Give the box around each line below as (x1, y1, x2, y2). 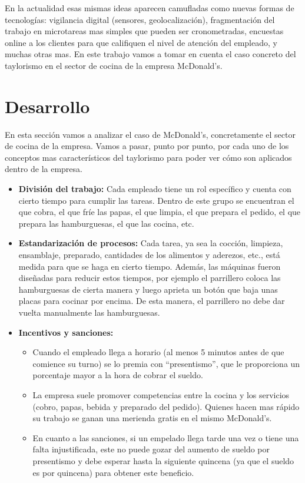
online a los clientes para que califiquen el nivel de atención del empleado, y (5, 36, 277, 48)
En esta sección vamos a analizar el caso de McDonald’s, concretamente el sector (5, 128, 296, 140)
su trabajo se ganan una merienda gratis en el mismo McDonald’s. (32, 412, 272, 424)
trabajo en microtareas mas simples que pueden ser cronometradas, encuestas (5, 25, 284, 37)
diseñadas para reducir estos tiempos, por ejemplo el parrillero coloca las (18, 272, 281, 284)
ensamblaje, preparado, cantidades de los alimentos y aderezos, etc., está (18, 249, 280, 261)
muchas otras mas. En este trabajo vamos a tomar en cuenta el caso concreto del (5, 48, 296, 60)
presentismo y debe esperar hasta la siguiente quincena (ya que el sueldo (32, 454, 294, 467)
